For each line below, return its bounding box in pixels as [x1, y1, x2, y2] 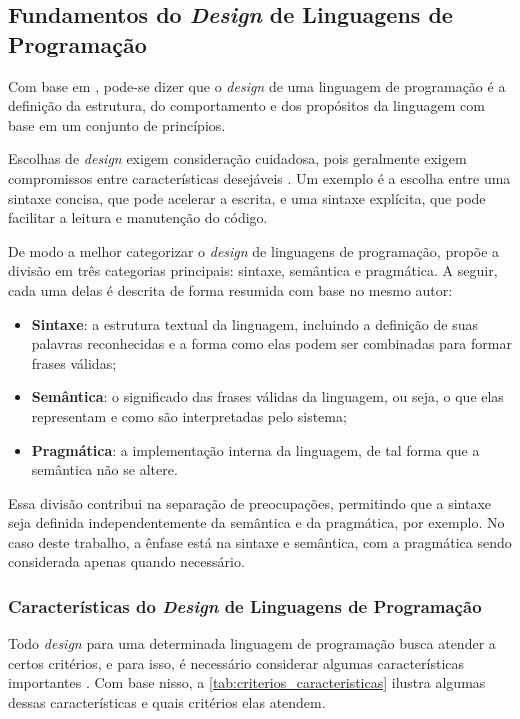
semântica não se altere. [31, 459, 178, 480]
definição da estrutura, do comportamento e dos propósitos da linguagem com [8, 95, 485, 116]
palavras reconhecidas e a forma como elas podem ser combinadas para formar [31, 333, 512, 354]
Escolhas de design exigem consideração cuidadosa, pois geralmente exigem [8, 148, 467, 169]
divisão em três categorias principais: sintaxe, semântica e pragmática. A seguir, [8, 260, 498, 281]
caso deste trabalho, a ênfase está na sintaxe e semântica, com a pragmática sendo [8, 531, 512, 552]
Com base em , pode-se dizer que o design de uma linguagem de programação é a [8, 75, 506, 96]
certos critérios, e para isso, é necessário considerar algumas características [8, 652, 465, 673]
